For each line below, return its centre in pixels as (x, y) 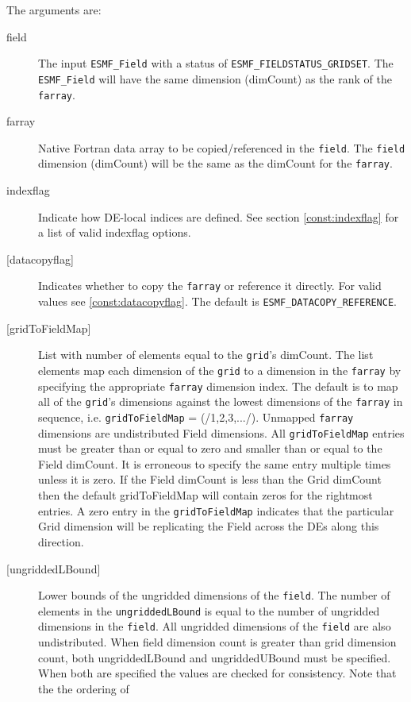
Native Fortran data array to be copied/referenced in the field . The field (222, 147)
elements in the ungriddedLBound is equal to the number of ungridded (209, 610)
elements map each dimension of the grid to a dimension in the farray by (220, 370)
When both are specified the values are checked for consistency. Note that (217, 673)
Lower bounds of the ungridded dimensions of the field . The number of (214, 595)
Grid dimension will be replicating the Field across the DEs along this (209, 526)
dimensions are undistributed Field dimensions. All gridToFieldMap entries (221, 432)
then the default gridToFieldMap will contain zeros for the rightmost (205, 495)
